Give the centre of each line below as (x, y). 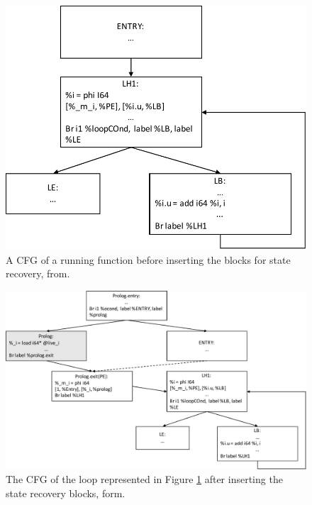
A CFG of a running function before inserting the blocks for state (148, 259)
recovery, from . (38, 273)
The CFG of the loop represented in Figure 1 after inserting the (144, 479)
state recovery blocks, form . (66, 493)
